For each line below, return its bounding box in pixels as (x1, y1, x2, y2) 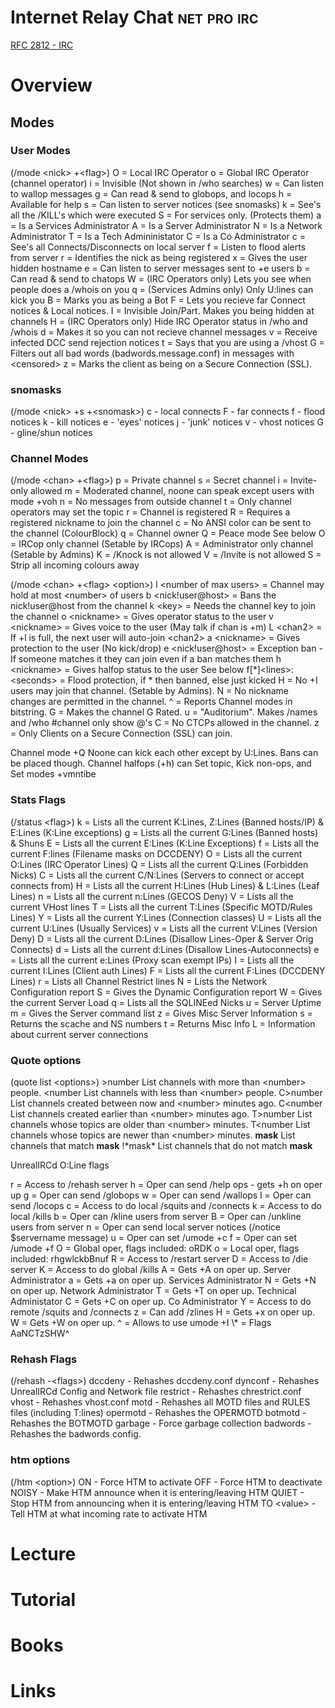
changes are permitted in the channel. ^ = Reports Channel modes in (10, 696, 293, 708)
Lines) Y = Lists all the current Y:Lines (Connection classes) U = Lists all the (10, 911, 322, 923)
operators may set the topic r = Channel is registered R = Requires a (10, 506, 291, 518)
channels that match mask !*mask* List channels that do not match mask (10, 1140, 313, 1151)
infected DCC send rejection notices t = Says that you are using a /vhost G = (10, 336, 325, 348)
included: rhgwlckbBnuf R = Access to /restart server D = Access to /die (10, 1253, 309, 1265)
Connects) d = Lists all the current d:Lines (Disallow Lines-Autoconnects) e (10, 943, 320, 955)
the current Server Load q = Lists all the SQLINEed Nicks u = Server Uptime (10, 996, 322, 1008)
